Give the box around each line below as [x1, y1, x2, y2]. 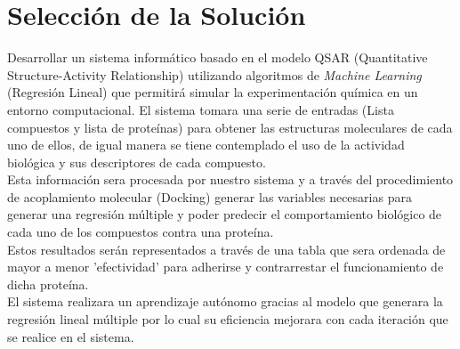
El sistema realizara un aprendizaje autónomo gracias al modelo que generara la [7, 292, 443, 311]
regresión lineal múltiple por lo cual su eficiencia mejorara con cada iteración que [7, 310, 448, 329]
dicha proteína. [7, 274, 89, 293]
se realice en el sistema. [7, 327, 134, 345]
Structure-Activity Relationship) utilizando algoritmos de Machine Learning [7, 65, 422, 84]
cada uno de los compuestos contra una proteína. [7, 223, 274, 241]
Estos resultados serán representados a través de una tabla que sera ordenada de [7, 239, 446, 258]
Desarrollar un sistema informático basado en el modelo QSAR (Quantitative [7, 48, 428, 67]
